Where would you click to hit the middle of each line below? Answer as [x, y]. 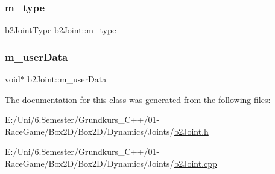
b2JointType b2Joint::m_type [61, 30]
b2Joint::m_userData [67, 79]
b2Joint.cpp [195, 163]
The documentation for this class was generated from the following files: [138, 99]
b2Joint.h [191, 131]
